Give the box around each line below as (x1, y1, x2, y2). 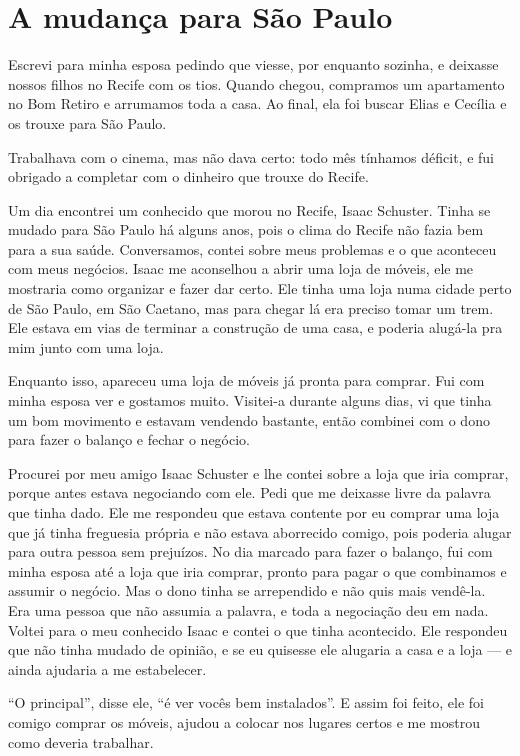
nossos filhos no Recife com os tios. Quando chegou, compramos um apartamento (8, 73, 505, 94)
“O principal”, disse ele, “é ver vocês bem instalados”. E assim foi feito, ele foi (8, 692, 484, 713)
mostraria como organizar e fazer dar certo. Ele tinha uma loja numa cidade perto (8, 278, 512, 299)
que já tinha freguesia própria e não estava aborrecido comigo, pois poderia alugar (8, 521, 512, 542)
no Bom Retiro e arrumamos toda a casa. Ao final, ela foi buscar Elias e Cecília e (8, 93, 507, 114)
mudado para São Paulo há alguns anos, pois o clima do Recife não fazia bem (8, 219, 484, 240)
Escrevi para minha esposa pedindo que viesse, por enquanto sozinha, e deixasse (8, 54, 499, 75)
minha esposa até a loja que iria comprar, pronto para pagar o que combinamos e (8, 560, 507, 581)
